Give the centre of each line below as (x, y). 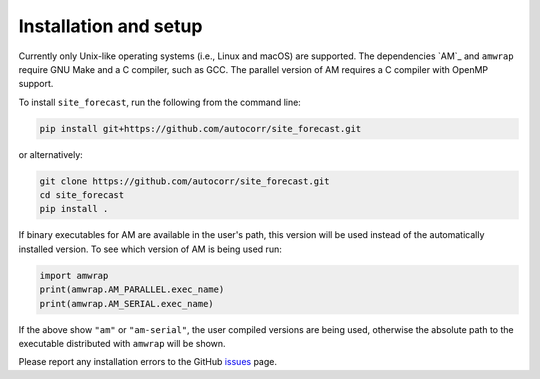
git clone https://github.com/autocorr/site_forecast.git (184, 181)
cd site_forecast (82, 195)
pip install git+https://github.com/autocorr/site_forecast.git (200, 128)
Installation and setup (110, 26)
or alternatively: (51, 154)
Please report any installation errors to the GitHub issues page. (147, 362)
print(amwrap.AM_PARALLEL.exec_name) (132, 289)
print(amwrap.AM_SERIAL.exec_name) (126, 303)
